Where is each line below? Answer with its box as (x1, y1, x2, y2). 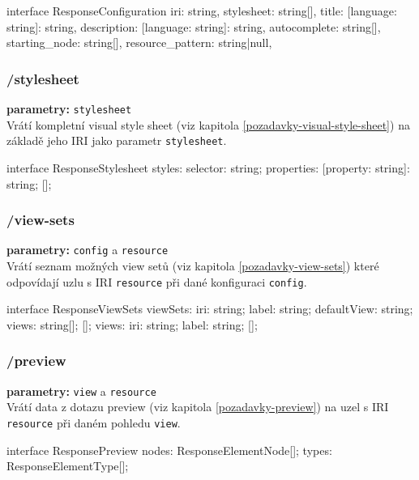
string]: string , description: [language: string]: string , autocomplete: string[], (6, 18, 381, 35)
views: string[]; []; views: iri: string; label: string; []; (6, 316, 258, 333)
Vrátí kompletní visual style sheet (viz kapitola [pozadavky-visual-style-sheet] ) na (6, 116, 410, 133)
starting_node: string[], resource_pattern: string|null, (6, 34, 272, 51)
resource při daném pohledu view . (6, 414, 181, 431)
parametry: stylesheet (6, 100, 132, 117)
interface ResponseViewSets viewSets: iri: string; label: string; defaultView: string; (6, 300, 413, 317)
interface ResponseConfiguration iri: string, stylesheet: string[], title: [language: (6, 2, 397, 19)
